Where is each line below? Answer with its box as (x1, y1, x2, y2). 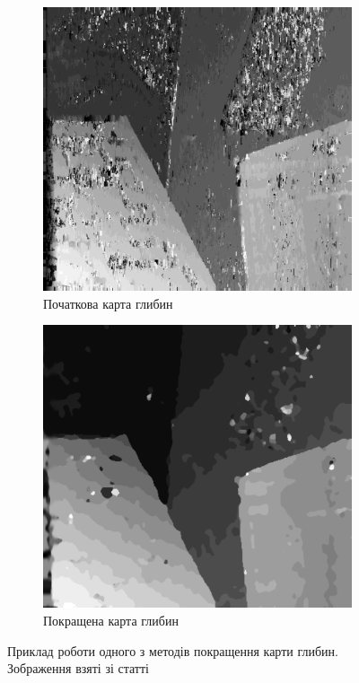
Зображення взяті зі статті (7, 659, 149, 678)
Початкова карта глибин (43, 293, 173, 312)
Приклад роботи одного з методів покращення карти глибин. (7, 641, 338, 660)
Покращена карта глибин (43, 610, 179, 629)
